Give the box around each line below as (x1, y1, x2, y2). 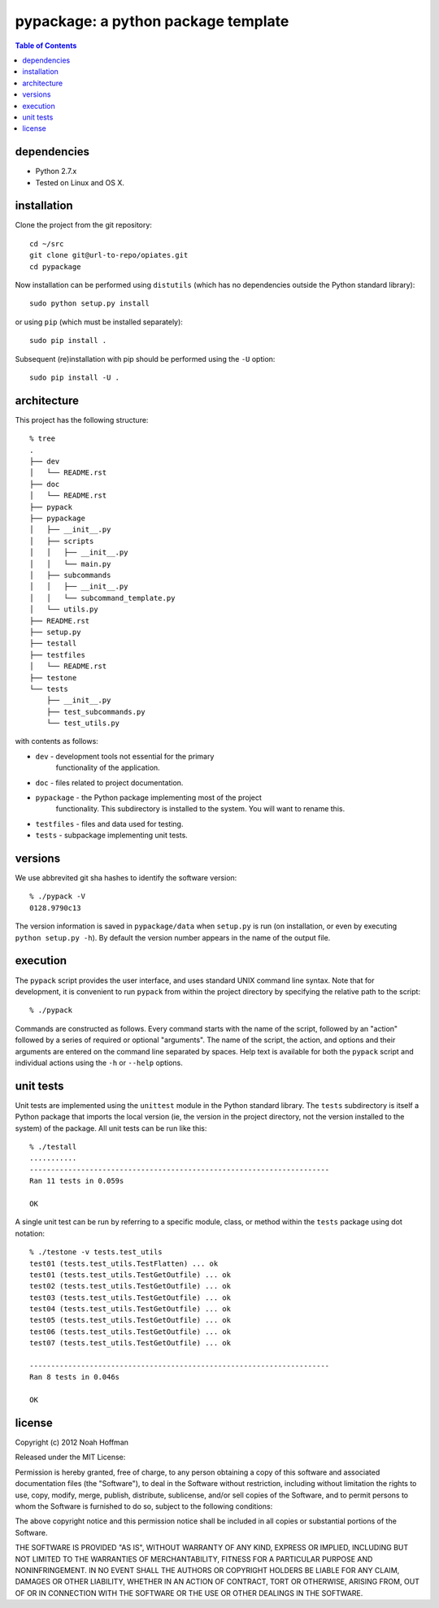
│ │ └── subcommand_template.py (29, 593, 176, 602)
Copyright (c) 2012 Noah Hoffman (15, 1437, 129, 1447)
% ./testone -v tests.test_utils (29, 1248, 163, 1257)
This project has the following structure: (15, 415, 149, 424)
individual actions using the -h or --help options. (15, 1058, 183, 1067)
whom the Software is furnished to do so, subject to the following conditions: (15, 1502, 273, 1511)
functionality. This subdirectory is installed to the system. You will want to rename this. (55, 804, 346, 814)
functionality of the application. (55, 763, 160, 772)
